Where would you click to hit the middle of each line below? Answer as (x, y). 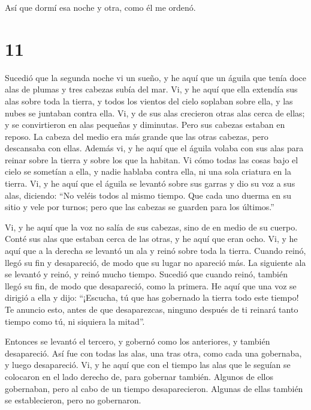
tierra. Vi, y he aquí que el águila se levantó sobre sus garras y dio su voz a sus (150, 183)
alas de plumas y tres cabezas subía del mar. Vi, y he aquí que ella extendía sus (151, 89)
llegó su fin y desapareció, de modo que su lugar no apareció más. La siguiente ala (155, 262)
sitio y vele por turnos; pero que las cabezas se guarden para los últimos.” (140, 207)
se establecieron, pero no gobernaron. (73, 400)
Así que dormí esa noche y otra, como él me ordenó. (100, 7)
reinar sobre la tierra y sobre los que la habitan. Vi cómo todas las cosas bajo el (152, 159)
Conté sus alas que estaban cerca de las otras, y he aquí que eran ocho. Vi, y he (151, 239)
